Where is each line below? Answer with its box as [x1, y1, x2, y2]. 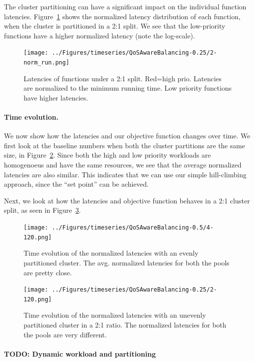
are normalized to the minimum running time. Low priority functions [24, 83, 232, 93]
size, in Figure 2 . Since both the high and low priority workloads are [4, 150, 211, 160]
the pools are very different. [24, 329, 107, 339]
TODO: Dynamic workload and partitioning [4, 348, 156, 359]
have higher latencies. [24, 92, 88, 102]
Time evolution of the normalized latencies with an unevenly [24, 310, 206, 320]
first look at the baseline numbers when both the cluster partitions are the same [4, 140, 245, 150]
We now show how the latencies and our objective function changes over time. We [4, 131, 251, 141]
